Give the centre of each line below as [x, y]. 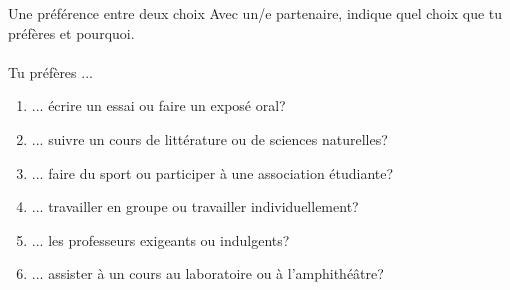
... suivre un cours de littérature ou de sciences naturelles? [209, 138]
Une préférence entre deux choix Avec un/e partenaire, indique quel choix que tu [255, 13]
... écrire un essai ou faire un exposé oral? [158, 105]
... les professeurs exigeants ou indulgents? [160, 239]
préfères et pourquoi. [71, 32]
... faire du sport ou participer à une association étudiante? [212, 172]
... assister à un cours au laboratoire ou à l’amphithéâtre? [207, 273]
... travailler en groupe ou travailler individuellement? [195, 206]
